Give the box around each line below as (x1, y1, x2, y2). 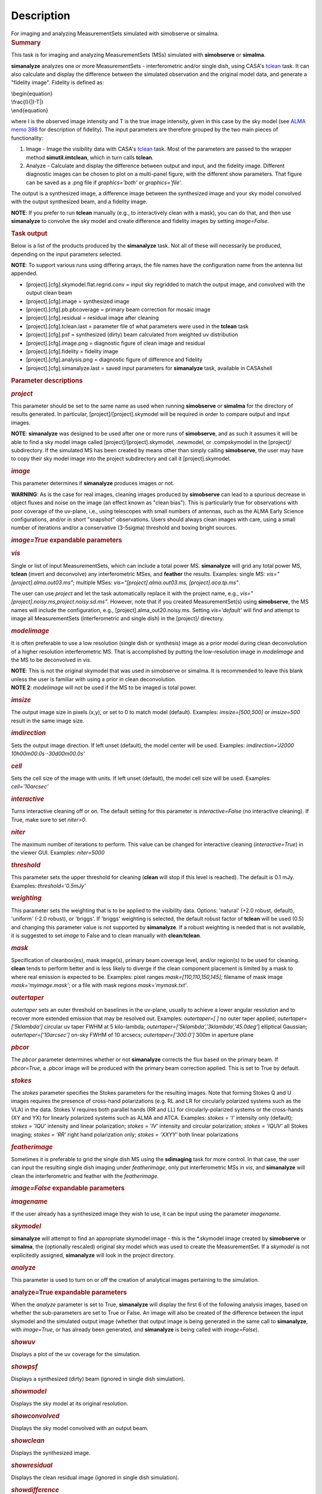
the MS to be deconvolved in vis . (11, 656, 92, 663)
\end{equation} (11, 106, 49, 114)
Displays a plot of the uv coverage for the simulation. (11, 1351, 141, 1358)
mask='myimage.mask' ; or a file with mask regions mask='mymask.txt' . (11, 982, 188, 989)
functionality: (11, 134, 44, 142)
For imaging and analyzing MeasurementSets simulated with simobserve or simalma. (11, 30, 219, 37)
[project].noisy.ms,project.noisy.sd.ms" (11, 598, 107, 605)
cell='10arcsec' (11, 783, 49, 790)
